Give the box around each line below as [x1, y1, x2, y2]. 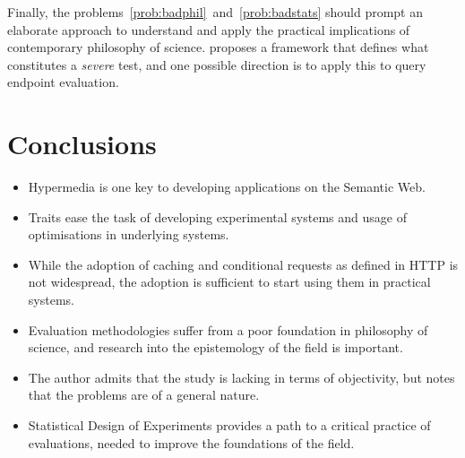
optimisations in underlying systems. [28, 225, 229, 244]
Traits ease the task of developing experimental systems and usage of [28, 207, 407, 226]
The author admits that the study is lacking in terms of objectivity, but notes [28, 367, 455, 386]
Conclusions [7, 125, 157, 162]
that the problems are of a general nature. [28, 385, 260, 404]
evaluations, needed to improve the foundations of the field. [28, 433, 355, 452]
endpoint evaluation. [7, 73, 119, 91]
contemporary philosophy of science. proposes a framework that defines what [7, 38, 429, 56]
